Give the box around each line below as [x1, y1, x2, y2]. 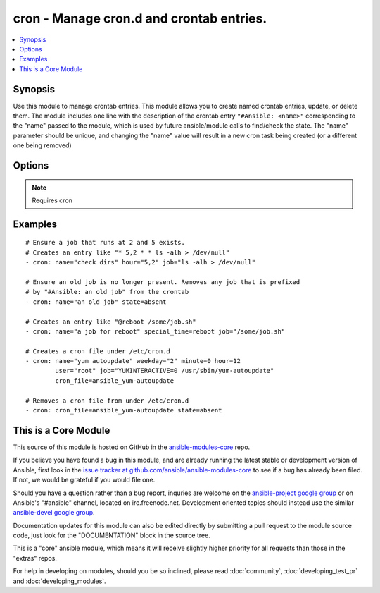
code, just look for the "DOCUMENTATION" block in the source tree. [13, 531, 210, 539]
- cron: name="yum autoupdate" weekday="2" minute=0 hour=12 [25, 357, 241, 365]
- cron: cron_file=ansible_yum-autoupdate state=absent [25, 406, 222, 415]
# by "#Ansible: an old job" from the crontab [25, 288, 189, 296]
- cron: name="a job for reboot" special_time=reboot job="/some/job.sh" [25, 327, 286, 335]
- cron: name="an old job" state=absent [25, 298, 167, 306]
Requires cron [32, 196, 73, 204]
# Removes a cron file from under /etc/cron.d [25, 396, 189, 405]
